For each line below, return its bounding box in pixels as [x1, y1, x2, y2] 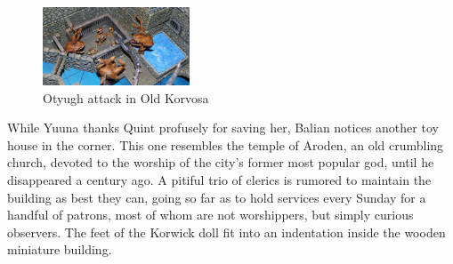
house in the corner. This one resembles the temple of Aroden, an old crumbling [7, 135, 444, 154]
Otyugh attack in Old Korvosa [43, 88, 209, 107]
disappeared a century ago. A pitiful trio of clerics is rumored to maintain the [7, 170, 432, 188]
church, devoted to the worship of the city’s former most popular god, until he [7, 153, 434, 172]
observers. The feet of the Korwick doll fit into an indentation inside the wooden [7, 222, 446, 241]
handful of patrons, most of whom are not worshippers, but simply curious [7, 205, 414, 224]
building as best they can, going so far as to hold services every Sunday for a [7, 188, 426, 206]
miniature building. [7, 240, 112, 259]
